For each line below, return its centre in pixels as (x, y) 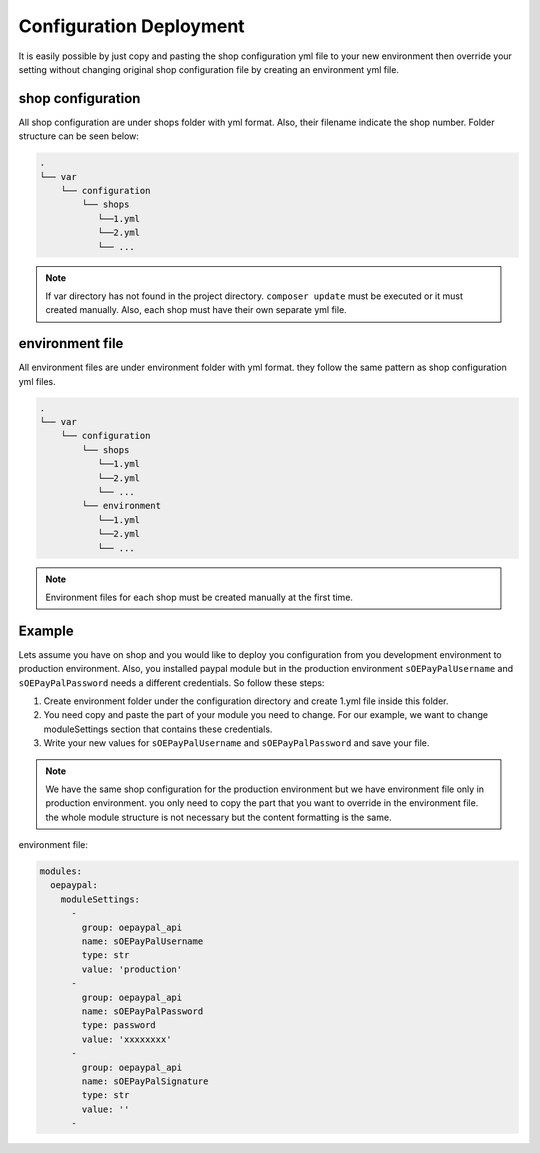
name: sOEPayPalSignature (145, 1081)
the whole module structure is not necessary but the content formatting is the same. (218, 817)
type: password (119, 1025)
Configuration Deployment (131, 26)
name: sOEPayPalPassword (142, 1011)
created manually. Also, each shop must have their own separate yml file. (196, 310)
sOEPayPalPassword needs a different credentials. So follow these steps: (171, 682)
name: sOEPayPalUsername (142, 941)
